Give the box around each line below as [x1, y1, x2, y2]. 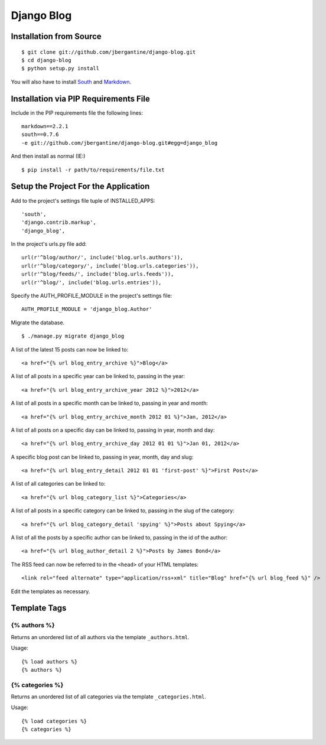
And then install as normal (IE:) [11, 152, 86, 160]
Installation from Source [11, 31, 102, 41]
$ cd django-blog [21, 57, 71, 63]
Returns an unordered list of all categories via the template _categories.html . [11, 693, 207, 700]
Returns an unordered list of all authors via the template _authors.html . [11, 633, 190, 640]
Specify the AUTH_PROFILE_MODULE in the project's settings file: [11, 292, 172, 300]
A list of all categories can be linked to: [11, 480, 106, 487]
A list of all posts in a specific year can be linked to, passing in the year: [11, 373, 185, 380]
